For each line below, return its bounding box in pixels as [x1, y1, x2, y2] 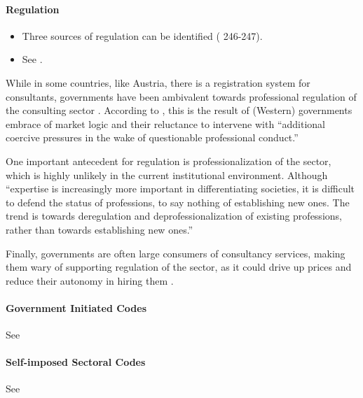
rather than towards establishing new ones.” [6, 222, 193, 236]
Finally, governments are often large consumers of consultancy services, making [6, 246, 345, 260]
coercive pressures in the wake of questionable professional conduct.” [6, 130, 299, 145]
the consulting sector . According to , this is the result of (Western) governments [6, 103, 352, 118]
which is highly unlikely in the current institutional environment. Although [6, 167, 328, 182]
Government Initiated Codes [6, 300, 146, 315]
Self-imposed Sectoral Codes [6, 355, 146, 369]
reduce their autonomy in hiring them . [6, 273, 174, 287]
